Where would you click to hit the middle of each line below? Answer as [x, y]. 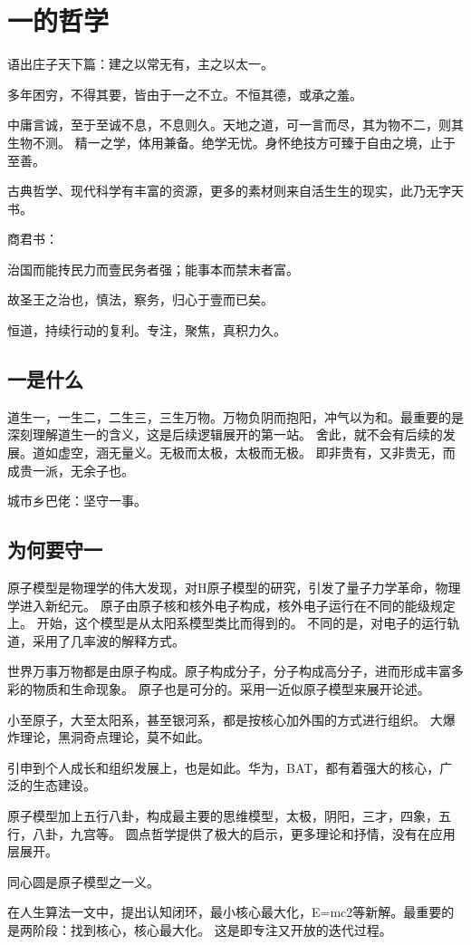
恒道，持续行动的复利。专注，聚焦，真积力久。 [147, 330]
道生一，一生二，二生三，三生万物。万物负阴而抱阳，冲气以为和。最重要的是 [235, 416]
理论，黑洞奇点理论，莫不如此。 [115, 737]
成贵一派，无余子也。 [71, 470]
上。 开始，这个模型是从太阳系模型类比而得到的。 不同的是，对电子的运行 [227, 623]
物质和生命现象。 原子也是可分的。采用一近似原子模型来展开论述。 [231, 689]
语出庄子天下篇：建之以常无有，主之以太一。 [140, 64]
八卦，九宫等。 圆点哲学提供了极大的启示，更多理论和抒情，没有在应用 [244, 833]
